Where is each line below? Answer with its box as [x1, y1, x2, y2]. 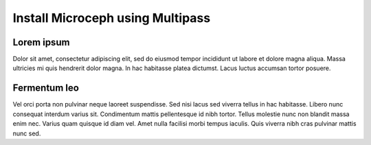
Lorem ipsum [12, 36, 70, 48]
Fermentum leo [12, 82, 79, 94]
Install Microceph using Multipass [12, 10, 211, 25]
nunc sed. [12, 129, 41, 137]
